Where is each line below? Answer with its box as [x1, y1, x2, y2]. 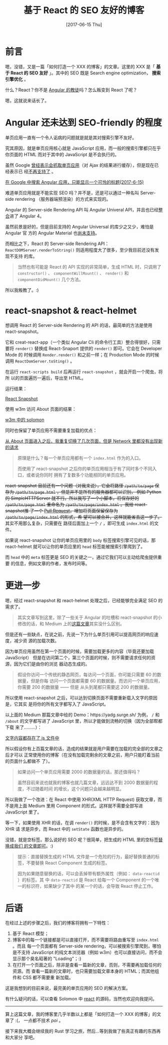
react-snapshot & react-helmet [5, 305, 137, 316]
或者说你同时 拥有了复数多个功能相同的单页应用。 [26, 472, 128, 478]
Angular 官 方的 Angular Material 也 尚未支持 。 [5, 229, 100, 236]
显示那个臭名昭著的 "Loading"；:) [12, 956, 81, 962]
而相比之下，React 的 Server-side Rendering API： [5, 241, 109, 247]
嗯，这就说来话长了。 [5, 97, 49, 103]
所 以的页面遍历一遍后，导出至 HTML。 [5, 375, 86, 381]
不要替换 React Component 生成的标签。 [26, 860, 110, 866]
